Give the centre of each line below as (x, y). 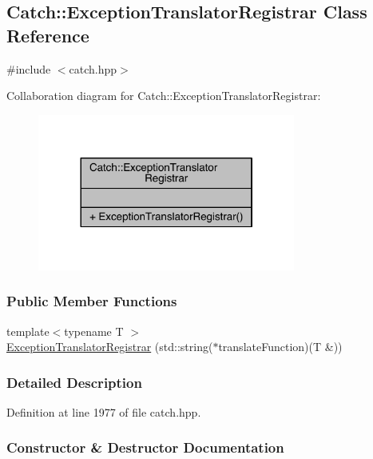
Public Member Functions (92, 301)
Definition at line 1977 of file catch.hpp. (104, 411)
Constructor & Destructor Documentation (145, 447)
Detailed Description (74, 382)
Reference (48, 35)
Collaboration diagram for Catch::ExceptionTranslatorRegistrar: (164, 96)
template (28, 331)
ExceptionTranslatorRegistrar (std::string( (110, 347)
